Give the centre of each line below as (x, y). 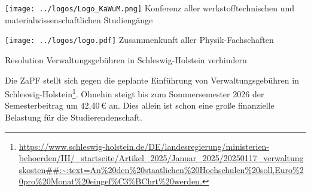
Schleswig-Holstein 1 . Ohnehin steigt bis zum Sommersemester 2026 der (135, 93)
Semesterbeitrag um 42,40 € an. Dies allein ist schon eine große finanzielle (140, 105)
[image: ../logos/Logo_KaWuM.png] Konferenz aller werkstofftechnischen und (150, 8)
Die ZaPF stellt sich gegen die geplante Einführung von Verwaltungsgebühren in (152, 80)
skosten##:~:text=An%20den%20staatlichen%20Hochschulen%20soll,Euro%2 (161, 169)
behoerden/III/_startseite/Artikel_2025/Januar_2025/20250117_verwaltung (161, 158)
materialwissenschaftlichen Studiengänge (79, 19)
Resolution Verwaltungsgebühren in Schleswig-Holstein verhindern (126, 59)
